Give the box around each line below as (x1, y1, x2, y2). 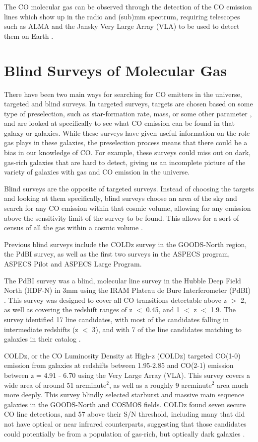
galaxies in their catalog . (4, 334, 81, 344)
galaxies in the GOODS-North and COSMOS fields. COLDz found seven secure (4, 399, 246, 409)
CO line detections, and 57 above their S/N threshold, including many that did (4, 409, 245, 419)
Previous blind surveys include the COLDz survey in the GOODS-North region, (4, 239, 247, 249)
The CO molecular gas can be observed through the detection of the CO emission (4, 1, 252, 11)
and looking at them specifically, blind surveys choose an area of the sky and (4, 193, 237, 203)
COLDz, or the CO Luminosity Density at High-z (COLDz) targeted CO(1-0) (4, 350, 241, 360)
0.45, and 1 (146, 304, 180, 315)
